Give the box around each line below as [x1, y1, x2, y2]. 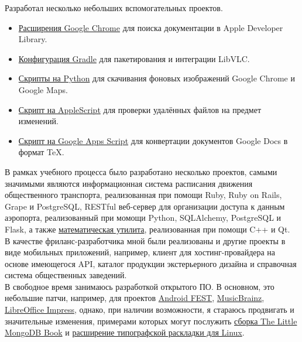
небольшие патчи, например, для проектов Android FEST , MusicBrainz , [5, 292, 265, 304]
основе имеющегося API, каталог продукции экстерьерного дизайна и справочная [5, 257, 297, 269]
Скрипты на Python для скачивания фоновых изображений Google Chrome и [18, 72, 295, 84]
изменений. [18, 115, 59, 127]
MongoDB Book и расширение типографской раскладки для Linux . [5, 326, 245, 338]
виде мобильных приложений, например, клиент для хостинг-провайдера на [5, 246, 276, 258]
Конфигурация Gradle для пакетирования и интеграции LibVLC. [18, 52, 250, 64]
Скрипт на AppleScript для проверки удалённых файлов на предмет [18, 103, 261, 115]
